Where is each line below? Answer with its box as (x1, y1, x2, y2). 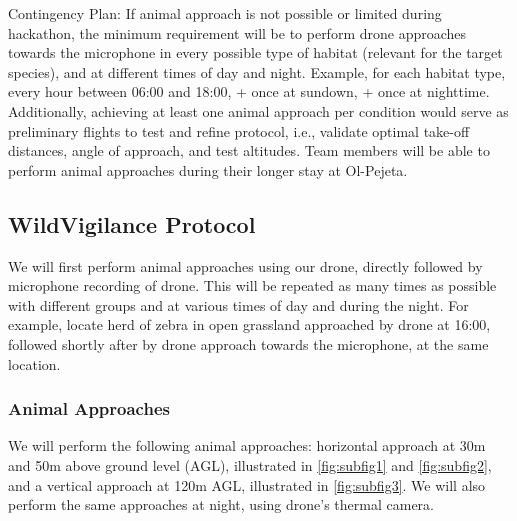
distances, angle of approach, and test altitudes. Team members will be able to (8, 140, 490, 161)
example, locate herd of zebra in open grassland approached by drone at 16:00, (8, 314, 491, 335)
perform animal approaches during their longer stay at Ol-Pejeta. (8, 159, 408, 180)
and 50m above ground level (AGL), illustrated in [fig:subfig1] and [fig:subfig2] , (8, 454, 492, 475)
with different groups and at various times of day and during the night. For (8, 294, 469, 315)
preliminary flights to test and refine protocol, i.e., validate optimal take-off (8, 120, 470, 141)
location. (8, 353, 61, 374)
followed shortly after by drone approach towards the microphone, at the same (8, 333, 489, 354)
